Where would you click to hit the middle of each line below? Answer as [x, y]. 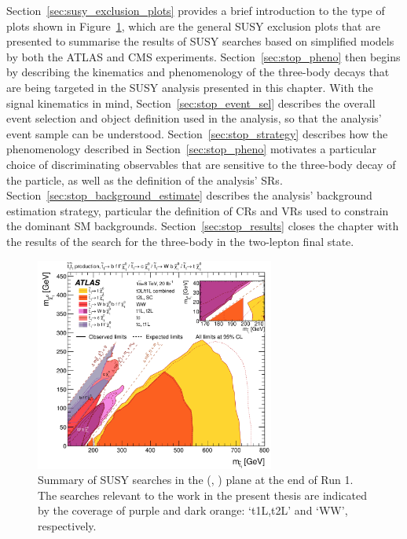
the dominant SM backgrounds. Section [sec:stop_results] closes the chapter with [203, 226]
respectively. [67, 526]
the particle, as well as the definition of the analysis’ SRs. [145, 180]
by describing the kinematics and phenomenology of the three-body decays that [198, 72]
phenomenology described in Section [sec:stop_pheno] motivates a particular [192, 149]
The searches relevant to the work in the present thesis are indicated [202, 495]
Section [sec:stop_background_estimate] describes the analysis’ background [189, 195]
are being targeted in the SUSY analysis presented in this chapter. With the [190, 87]
